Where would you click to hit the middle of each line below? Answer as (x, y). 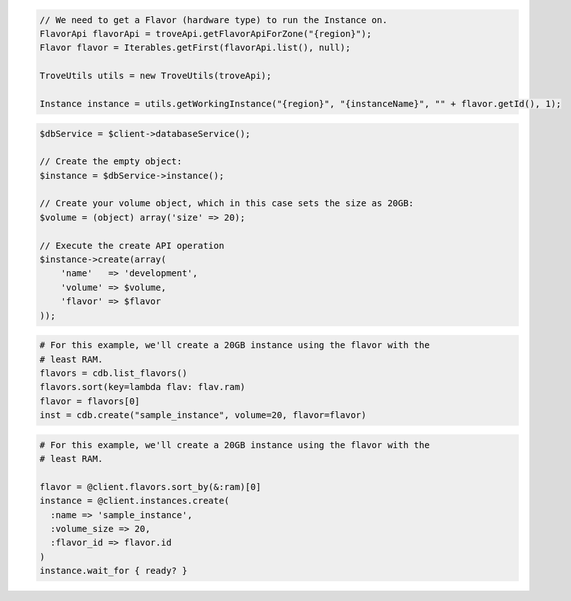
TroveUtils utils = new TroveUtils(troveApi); (155, 76)
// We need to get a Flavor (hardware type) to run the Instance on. (213, 19)
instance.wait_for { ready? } (113, 571)
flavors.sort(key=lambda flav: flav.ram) (142, 387)
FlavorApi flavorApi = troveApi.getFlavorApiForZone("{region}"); (205, 33)
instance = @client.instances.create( (134, 501)
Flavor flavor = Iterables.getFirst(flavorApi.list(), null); (195, 48)
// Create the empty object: (111, 161)
